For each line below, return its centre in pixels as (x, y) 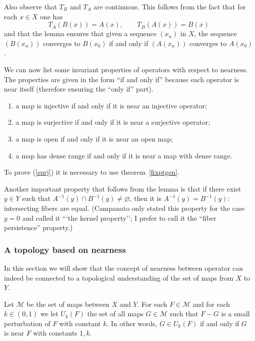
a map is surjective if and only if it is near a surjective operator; (113, 122)
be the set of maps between (68, 304)
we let (49, 314)
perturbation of (27, 323)
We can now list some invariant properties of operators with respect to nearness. (126, 69)
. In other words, (132, 323)
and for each (211, 304)
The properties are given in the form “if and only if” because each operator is (122, 79)
